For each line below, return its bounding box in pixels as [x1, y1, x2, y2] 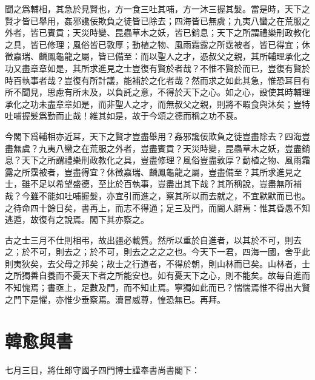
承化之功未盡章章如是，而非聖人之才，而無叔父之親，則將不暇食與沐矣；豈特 [5, 97, 310, 110]
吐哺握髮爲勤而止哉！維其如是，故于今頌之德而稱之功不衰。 [5, 109, 242, 122]
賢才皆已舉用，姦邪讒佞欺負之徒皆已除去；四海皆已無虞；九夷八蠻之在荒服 [5, 14, 302, 27]
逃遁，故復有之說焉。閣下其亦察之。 [5, 213, 149, 226]
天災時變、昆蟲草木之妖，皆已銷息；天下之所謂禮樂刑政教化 [72, 26, 310, 39]
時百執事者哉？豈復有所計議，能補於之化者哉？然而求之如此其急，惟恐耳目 [5, 73, 302, 86]
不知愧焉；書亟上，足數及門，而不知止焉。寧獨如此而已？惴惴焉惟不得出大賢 [5, 281, 310, 294]
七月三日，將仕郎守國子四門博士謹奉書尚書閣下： [5, 364, 200, 376]
